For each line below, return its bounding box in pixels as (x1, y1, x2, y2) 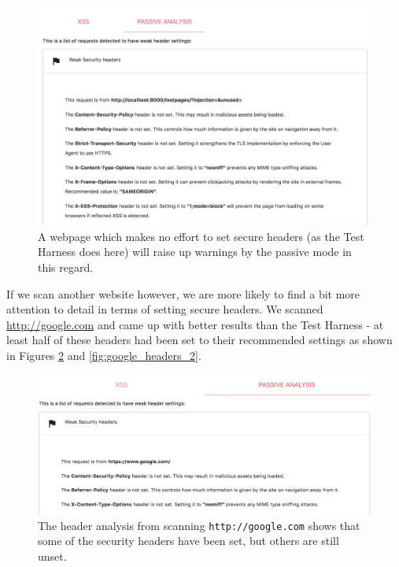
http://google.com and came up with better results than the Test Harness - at (6, 316, 384, 332)
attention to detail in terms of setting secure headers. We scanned (6, 301, 323, 317)
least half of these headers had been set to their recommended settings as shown (6, 332, 393, 348)
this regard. (38, 259, 94, 276)
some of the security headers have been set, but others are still (38, 532, 339, 549)
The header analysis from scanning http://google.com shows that (38, 517, 360, 533)
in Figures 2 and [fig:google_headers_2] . (6, 347, 201, 363)
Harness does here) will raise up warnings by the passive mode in (38, 243, 352, 260)
